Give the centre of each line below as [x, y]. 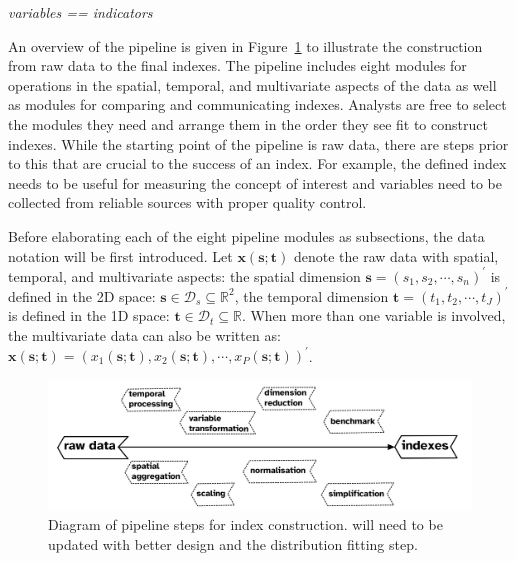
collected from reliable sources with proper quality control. [187, 202]
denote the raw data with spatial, [396, 255]
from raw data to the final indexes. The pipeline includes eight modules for [237, 65]
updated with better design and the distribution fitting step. [233, 544]
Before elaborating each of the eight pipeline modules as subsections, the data [246, 235]
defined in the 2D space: [82, 295]
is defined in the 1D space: [89, 315]
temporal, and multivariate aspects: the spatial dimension [184, 275]
